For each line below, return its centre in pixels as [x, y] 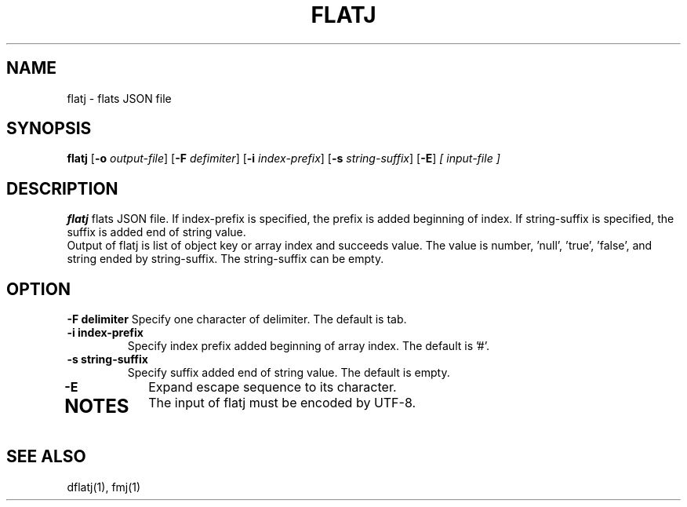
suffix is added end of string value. [156, 232]
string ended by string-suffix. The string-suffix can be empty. [225, 259]
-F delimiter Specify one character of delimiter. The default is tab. [237, 319]
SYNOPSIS [49, 129]
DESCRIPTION [62, 188]
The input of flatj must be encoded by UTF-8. [282, 403]
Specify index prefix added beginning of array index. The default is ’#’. [309, 346]
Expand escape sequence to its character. [273, 387]
